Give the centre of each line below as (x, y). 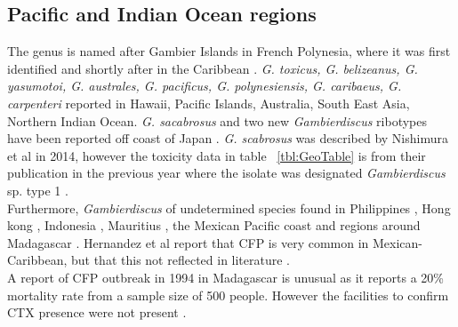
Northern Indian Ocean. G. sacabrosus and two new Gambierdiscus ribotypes (217, 120)
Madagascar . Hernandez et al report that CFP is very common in (188, 242)
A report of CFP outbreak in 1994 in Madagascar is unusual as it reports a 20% (226, 277)
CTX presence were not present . (97, 312)
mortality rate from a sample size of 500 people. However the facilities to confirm (228, 295)
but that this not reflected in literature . (181, 260)
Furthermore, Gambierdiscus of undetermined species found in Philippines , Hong (229, 207)
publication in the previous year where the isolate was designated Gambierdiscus (226, 173)
